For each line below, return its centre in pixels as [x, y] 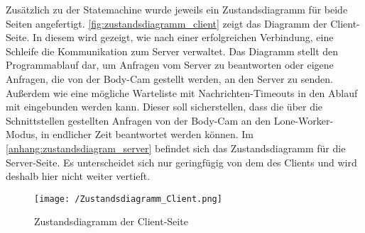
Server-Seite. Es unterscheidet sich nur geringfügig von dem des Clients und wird [181, 162]
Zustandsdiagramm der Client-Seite [111, 221]
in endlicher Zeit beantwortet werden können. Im [147, 134]
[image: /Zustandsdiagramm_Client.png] [128, 199]
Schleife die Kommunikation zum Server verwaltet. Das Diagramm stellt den [172, 51]
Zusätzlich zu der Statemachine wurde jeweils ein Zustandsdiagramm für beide [177, 9]
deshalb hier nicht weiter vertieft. [78, 176]
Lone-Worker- [304, 120]
